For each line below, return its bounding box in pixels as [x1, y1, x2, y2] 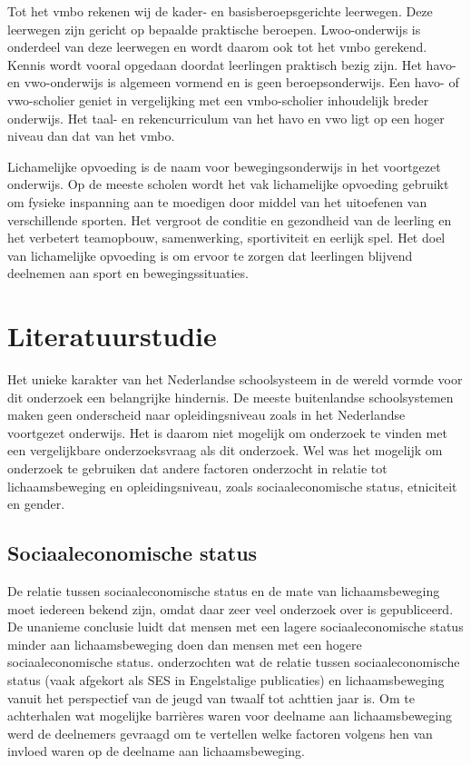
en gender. [7, 494, 65, 513]
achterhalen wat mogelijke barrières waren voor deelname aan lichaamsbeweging [7, 706, 452, 725]
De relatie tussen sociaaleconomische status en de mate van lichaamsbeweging [7, 581, 440, 600]
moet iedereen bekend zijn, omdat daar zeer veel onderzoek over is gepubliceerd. [7, 599, 454, 618]
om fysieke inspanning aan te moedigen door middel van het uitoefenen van [7, 192, 427, 211]
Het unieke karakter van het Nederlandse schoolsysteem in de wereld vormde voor [7, 370, 463, 389]
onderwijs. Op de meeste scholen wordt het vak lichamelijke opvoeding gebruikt [7, 174, 449, 194]
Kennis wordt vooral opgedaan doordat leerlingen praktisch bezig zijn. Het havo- [7, 55, 456, 74]
